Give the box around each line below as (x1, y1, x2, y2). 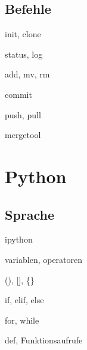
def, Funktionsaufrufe (5, 334, 83, 346)
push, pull (5, 108, 41, 121)
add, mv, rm (5, 68, 50, 80)
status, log (5, 47, 43, 60)
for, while (5, 313, 39, 326)
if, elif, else (5, 294, 44, 306)
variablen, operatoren (5, 253, 83, 265)
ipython (5, 233, 33, 246)
